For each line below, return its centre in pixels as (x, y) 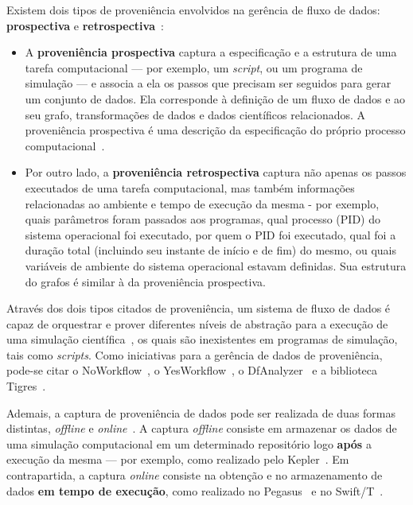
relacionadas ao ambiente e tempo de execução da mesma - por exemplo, (202, 203)
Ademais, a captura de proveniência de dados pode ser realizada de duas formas (201, 412)
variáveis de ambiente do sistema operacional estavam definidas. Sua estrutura (216, 265)
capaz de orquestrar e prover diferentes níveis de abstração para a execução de (197, 323)
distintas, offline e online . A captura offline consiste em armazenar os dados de (202, 428)
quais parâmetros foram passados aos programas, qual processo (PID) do (203, 219)
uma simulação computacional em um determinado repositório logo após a (189, 443)
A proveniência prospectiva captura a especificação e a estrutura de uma (211, 52)
